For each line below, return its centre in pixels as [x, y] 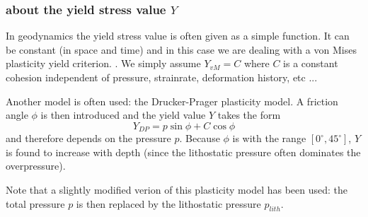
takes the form [249, 115]
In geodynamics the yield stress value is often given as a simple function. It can [178, 36]
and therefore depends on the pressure [88, 138]
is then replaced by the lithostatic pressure [168, 203]
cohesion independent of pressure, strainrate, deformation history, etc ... [162, 77]
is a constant [311, 63]
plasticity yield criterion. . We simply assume [103, 63]
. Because [200, 138]
